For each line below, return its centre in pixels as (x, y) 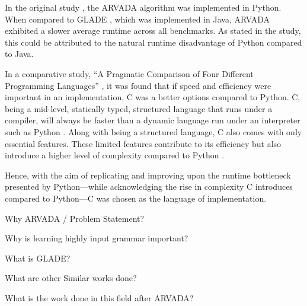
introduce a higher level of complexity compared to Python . (115, 155)
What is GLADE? (38, 258)
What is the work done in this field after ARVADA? (99, 297)
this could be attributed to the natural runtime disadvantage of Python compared (153, 42)
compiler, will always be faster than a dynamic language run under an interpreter (153, 120)
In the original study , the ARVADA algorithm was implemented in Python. (143, 7)
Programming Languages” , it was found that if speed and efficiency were (138, 85)
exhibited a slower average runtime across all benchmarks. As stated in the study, (153, 31)
